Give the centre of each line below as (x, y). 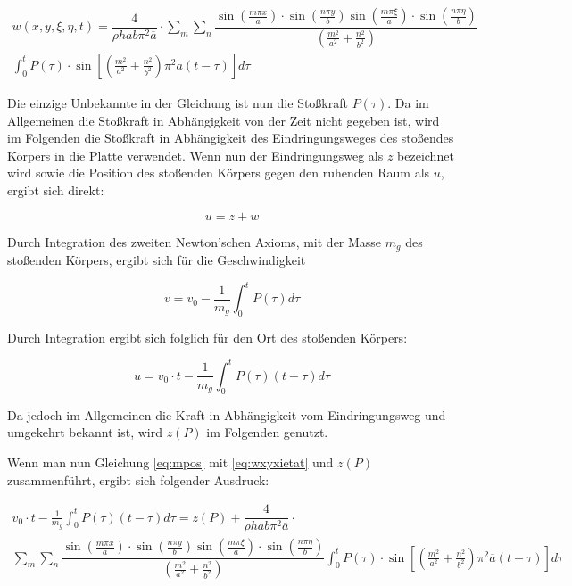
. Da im (408, 102)
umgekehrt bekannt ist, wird (85, 432)
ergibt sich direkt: (56, 190)
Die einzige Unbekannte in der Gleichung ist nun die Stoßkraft (178, 102)
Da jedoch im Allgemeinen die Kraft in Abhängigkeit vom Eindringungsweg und (227, 414)
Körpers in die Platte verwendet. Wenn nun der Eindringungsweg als (195, 155)
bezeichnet (426, 155)
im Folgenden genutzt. (267, 432)
